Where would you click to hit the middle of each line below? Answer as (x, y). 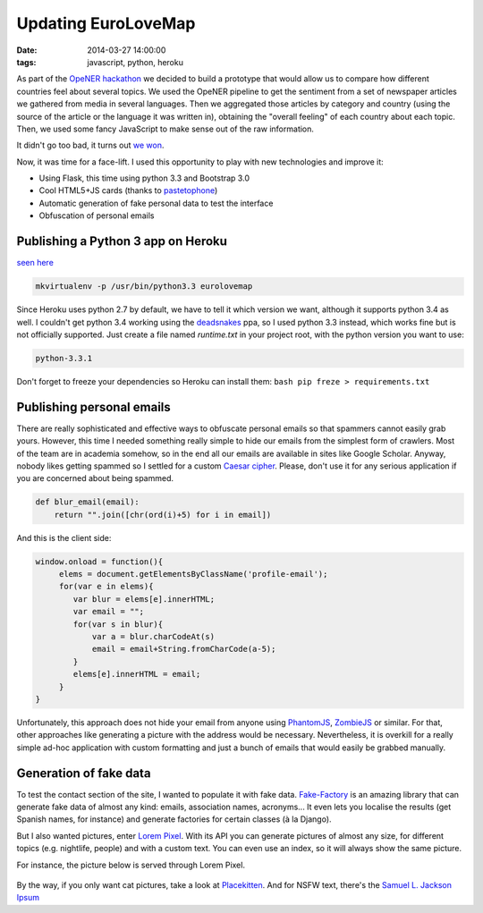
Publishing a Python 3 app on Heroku (122, 241)
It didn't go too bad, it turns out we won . (90, 145)
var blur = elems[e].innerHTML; (144, 599)
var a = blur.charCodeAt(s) (153, 637)
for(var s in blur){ (118, 624)
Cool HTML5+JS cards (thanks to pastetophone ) (128, 190)
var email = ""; (109, 612)
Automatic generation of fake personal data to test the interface (156, 203)
